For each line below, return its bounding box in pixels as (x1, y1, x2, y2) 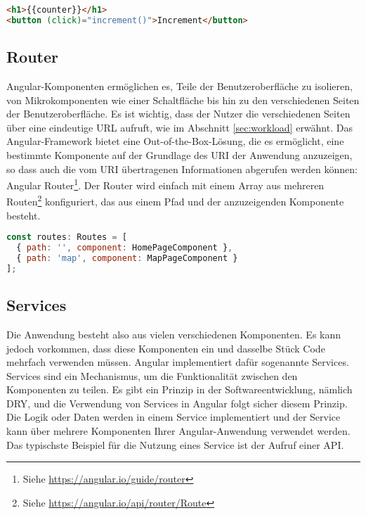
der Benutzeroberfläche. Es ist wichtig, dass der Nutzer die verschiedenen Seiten (6, 106, 351, 121)
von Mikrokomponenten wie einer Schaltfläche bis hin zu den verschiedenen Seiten (6, 92, 360, 107)
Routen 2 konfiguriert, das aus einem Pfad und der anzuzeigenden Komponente (6, 192, 344, 209)
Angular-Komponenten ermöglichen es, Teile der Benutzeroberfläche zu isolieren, (6, 78, 353, 93)
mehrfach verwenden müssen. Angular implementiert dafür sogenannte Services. (6, 355, 349, 369)
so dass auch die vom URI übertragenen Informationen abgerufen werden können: (6, 161, 358, 176)
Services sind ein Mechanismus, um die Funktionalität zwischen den (6, 368, 298, 383)
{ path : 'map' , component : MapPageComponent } (16, 253, 238, 263)
